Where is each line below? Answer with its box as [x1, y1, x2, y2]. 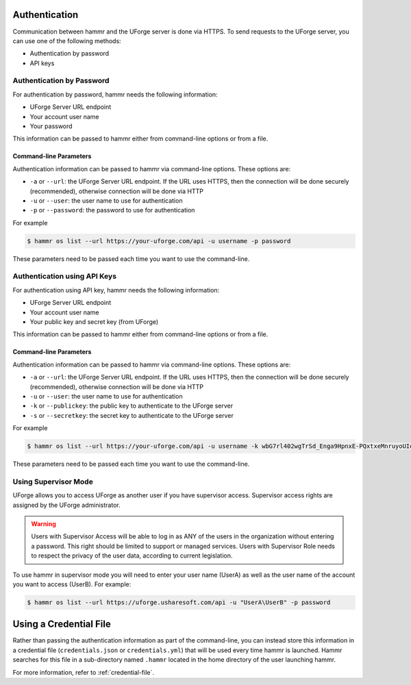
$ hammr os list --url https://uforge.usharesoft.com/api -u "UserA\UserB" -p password [27, 598, 331, 606]
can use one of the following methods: [12, 36, 121, 45]
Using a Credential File [12, 619, 111, 630]
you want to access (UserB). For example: [12, 580, 132, 588]
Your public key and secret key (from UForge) [29, 318, 159, 326]
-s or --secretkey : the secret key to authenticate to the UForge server [29, 411, 234, 419]
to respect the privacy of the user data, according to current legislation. [31, 551, 233, 560]
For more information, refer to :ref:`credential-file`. [12, 668, 154, 676]
